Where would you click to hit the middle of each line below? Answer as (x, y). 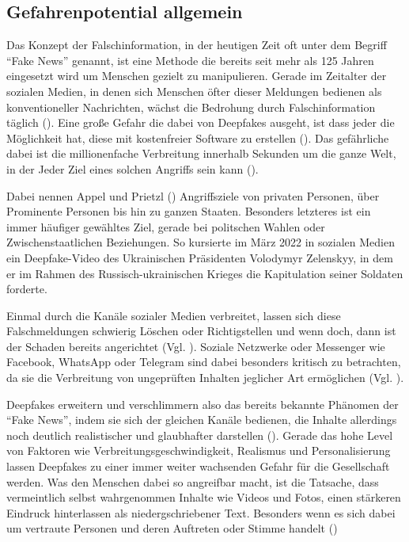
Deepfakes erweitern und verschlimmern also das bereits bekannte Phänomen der (203, 404)
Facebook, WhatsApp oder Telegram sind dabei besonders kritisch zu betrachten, (204, 362)
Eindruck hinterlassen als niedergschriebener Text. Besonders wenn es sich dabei (201, 512)
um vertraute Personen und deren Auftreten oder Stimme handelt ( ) (172, 528)
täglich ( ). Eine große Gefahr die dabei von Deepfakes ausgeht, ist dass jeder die (201, 122)
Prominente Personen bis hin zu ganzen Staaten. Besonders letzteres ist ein (189, 211)
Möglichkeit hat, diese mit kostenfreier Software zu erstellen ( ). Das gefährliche (198, 137)
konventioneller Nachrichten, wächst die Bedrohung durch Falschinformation (191, 107)
